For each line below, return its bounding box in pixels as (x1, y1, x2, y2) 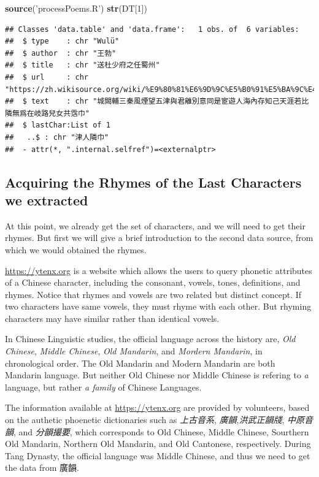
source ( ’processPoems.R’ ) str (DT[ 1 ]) (5, 2, 147, 14)
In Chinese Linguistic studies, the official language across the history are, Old (5, 332, 296, 345)
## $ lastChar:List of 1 (5, 121, 110, 130)
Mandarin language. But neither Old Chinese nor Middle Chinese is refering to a (5, 368, 309, 381)
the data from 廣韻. (5, 461, 79, 474)
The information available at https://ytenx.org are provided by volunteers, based (5, 401, 310, 414)
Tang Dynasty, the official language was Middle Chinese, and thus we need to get (5, 449, 310, 462)
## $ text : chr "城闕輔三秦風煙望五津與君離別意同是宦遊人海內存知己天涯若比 (5, 97, 309, 106)
